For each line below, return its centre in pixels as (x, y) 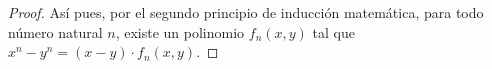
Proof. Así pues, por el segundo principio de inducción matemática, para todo (246, 12)
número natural (55, 31)
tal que (333, 31)
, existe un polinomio (180, 31)
